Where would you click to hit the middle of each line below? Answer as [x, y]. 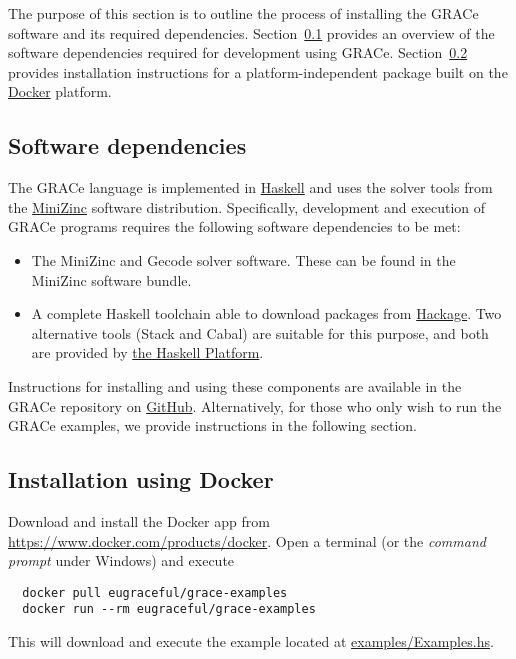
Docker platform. [60, 91]
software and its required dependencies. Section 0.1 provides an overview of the [251, 32]
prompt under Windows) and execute [121, 560]
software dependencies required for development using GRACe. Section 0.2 [238, 52]
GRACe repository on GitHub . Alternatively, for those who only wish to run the [255, 405]
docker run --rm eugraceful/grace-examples [169, 609]
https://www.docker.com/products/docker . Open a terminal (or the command [247, 540]
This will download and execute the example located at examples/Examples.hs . [251, 641]
